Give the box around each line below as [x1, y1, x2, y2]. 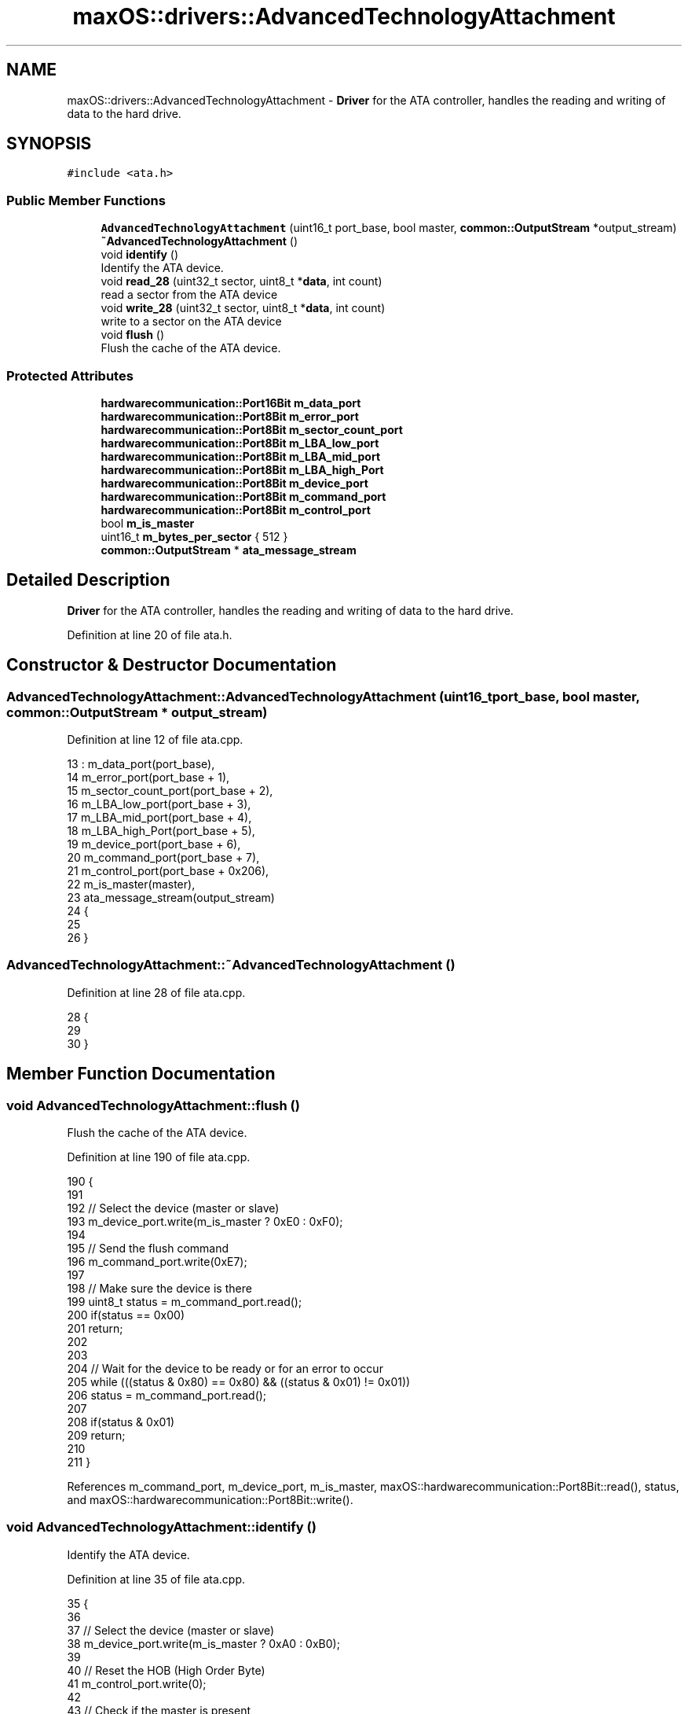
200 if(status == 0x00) [67, 1308, 185, 1322]
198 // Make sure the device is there [67, 1281, 252, 1295]
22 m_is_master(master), [67, 877, 196, 891]
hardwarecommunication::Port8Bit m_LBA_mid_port [101, 449, 381, 463]
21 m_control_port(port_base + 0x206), [67, 864, 269, 877]
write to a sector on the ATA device [101, 314, 282, 329]
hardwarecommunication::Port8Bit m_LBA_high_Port [101, 462, 384, 476]
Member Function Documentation [6, 1064, 276, 1084]
